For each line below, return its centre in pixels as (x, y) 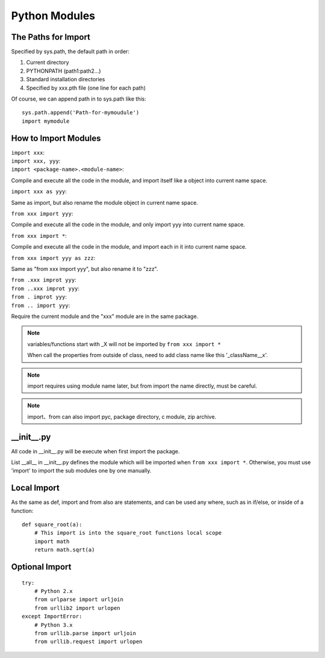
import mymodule (46, 121)
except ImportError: (52, 616)
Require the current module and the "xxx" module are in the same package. (105, 316)
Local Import (35, 488)
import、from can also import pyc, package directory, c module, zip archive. (122, 417)
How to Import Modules (56, 138)
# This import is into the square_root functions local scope (128, 533)
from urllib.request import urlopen (88, 642)
